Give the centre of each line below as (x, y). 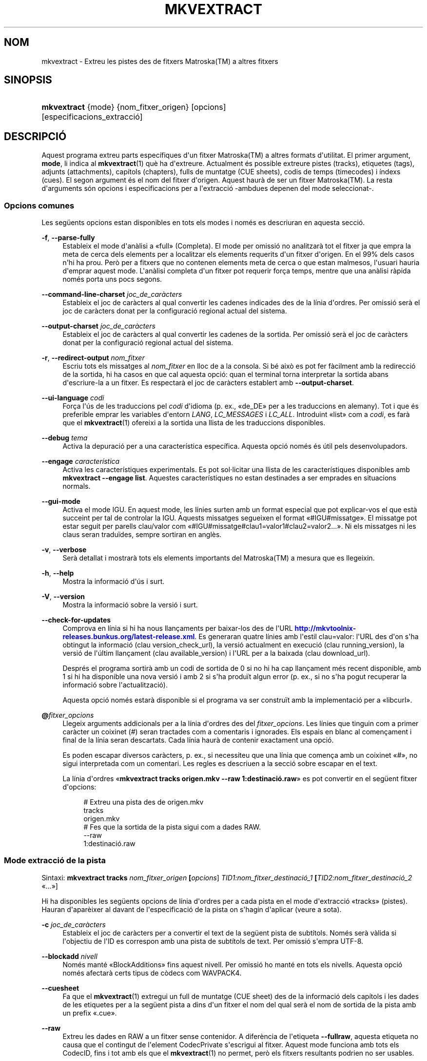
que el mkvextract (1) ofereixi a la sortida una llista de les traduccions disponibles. (194, 423)
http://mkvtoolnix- (325, 628)
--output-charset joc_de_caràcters (98, 326)
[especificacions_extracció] (92, 117)
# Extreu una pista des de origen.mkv (144, 802)
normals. (77, 486)
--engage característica (81, 461)
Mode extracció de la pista (55, 861)
